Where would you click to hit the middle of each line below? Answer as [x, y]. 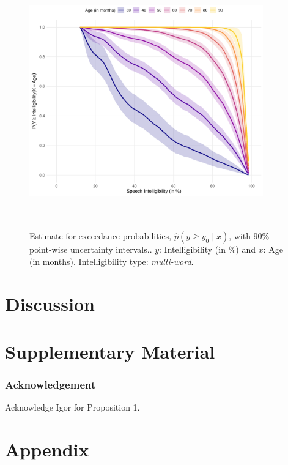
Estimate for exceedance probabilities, [101, 236]
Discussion [50, 303]
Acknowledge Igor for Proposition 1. [72, 407]
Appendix [47, 449]
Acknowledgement [50, 385]
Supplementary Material [110, 352]
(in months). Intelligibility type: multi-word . [112, 261]
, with [240, 236]
